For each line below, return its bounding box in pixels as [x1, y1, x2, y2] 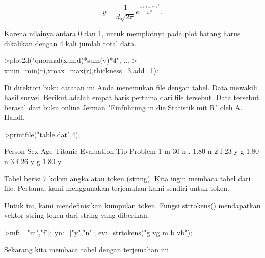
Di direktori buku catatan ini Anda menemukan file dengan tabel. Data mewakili [4, 82, 257, 92]
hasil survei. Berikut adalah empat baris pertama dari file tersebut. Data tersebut [4, 92, 259, 103]
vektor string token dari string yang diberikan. [4, 210, 149, 220]
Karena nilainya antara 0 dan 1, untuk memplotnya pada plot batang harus [4, 28, 241, 39]
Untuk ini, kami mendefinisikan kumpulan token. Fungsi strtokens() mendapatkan [4, 200, 261, 210]
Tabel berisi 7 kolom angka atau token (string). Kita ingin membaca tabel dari [4, 173, 251, 183]
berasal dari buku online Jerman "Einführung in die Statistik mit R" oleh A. [4, 102, 243, 112]
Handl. [4, 112, 25, 122]
